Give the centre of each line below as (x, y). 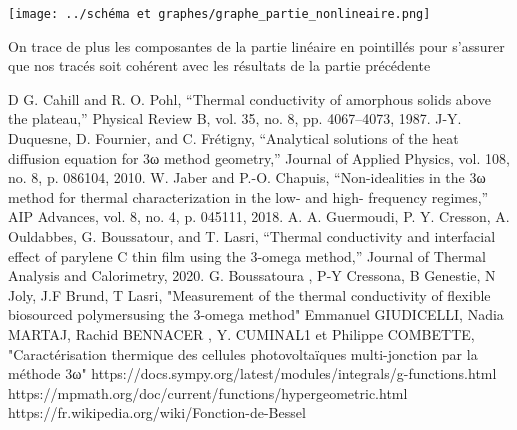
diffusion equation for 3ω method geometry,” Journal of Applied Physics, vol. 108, (259, 157)
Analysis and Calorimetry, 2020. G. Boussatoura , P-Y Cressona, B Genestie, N (252, 275)
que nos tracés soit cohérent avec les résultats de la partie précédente (219, 65)
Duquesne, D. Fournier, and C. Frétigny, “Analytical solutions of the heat (233, 138)
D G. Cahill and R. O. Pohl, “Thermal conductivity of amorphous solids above (249, 98)
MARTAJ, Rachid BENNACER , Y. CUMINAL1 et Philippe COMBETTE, (241, 333)
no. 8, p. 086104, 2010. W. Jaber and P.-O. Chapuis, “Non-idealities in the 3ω (247, 177)
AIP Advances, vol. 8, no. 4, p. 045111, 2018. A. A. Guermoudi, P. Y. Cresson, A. (259, 216)
